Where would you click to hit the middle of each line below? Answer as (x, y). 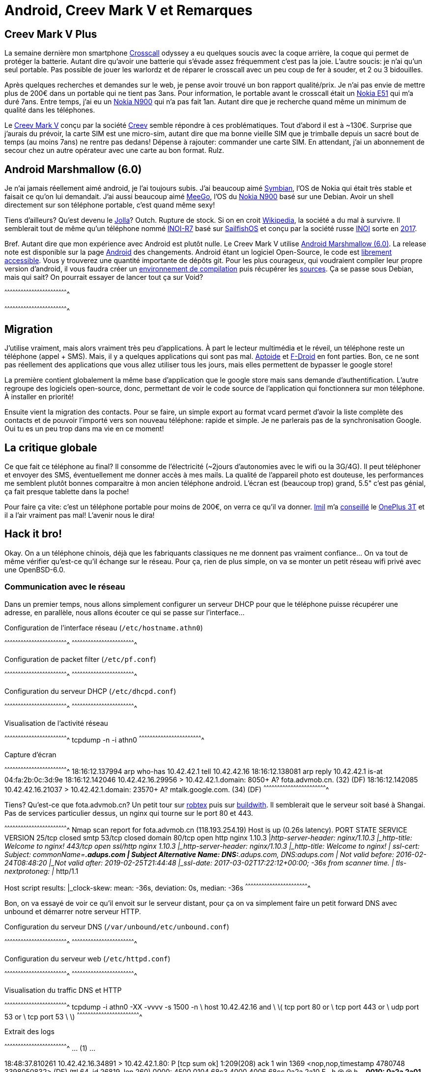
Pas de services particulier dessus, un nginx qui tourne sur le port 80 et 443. (129, 813)
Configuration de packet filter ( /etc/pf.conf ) (80, 659)
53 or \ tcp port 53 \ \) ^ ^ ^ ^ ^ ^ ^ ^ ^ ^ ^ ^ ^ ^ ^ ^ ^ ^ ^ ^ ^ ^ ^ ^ (73, 1016)
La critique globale (51, 447)
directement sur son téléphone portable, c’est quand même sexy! (110, 205)
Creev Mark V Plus (51, 34)
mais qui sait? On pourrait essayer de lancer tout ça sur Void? (104, 277)
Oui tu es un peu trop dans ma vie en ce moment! (84, 429)
